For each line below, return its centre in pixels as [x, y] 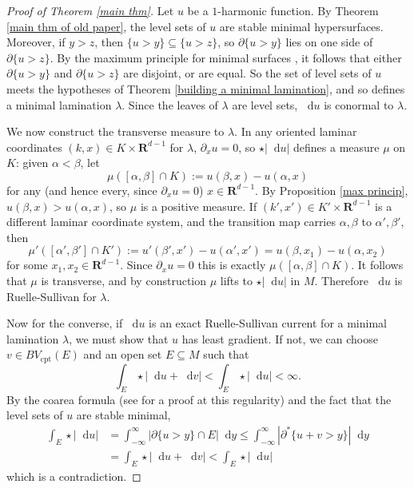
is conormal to [359, 104]
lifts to [236, 280]
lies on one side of [329, 42]
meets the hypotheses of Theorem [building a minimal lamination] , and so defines [206, 88]
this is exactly [232, 265]
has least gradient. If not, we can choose [280, 338]
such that [226, 354]
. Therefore [341, 280]
